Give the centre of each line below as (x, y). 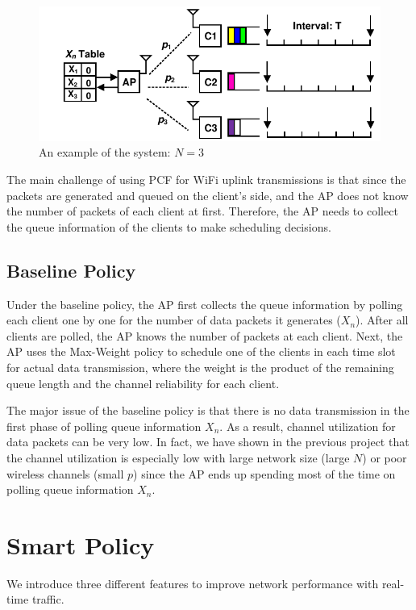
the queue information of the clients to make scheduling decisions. (169, 226)
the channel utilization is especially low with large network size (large (178, 457)
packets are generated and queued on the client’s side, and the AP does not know (208, 195)
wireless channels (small (65, 473)
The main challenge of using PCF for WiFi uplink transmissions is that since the (206, 180)
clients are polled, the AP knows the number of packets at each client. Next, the (205, 335)
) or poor (385, 457)
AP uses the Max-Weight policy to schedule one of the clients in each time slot (201, 351)
